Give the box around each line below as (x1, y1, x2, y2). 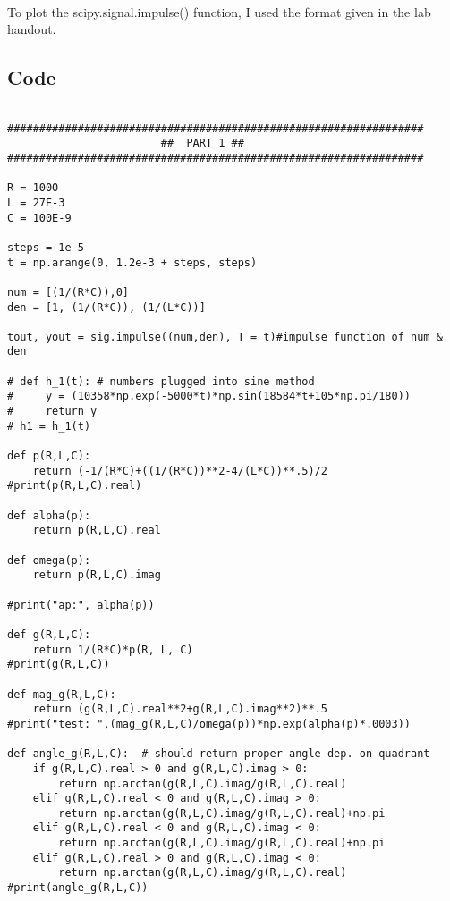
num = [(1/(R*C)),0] (7, 285, 130, 299)
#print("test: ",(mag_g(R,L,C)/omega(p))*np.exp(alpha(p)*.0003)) (7, 717, 412, 730)
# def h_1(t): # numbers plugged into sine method (7, 375, 315, 388)
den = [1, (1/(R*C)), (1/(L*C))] (7, 300, 206, 314)
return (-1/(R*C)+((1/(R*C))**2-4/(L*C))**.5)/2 (32, 464, 327, 477)
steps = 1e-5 (7, 240, 84, 254)
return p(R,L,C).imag (32, 568, 161, 582)
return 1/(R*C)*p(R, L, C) (32, 643, 193, 656)
